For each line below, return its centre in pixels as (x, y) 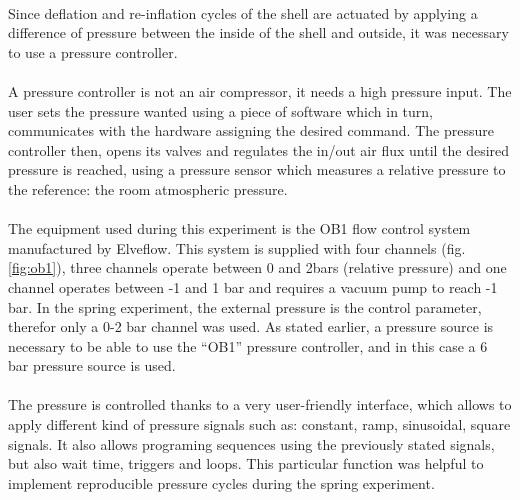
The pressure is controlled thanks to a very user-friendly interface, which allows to (260, 404)
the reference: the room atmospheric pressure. (148, 188)
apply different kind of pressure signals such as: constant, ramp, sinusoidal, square (259, 424)
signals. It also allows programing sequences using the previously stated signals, (251, 443)
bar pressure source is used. (92, 365)
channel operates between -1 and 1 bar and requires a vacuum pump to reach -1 (253, 286)
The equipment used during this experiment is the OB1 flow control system (239, 228)
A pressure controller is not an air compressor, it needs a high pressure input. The (260, 90)
